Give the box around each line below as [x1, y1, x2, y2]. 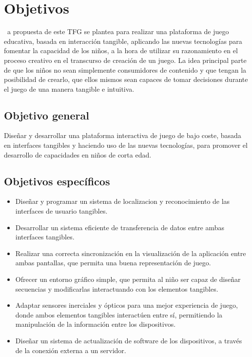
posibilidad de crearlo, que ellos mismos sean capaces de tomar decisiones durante [4, 74, 248, 84]
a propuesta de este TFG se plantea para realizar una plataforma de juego [7, 26, 229, 37]
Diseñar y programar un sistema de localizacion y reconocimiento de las [15, 196, 230, 206]
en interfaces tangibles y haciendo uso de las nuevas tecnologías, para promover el [4, 140, 248, 150]
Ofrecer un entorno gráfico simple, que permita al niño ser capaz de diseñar [15, 274, 241, 284]
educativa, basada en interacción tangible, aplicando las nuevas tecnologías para [4, 36, 242, 46]
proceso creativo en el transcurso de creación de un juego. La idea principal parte [4, 55, 247, 65]
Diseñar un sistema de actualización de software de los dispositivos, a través [15, 336, 242, 345]
